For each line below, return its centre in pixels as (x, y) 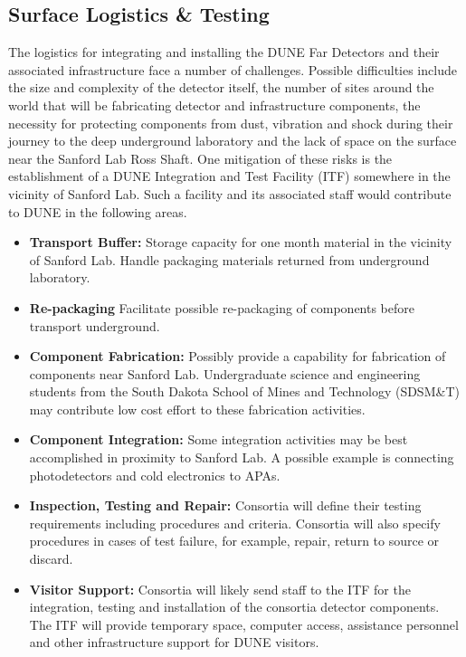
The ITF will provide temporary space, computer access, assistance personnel (244, 624)
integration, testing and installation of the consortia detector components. (234, 607)
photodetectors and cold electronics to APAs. (155, 475)
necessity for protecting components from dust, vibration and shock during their (231, 123)
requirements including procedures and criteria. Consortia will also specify (235, 523)
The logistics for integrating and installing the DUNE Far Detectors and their (224, 52)
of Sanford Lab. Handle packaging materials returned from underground (229, 259)
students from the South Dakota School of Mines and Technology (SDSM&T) (244, 391)
